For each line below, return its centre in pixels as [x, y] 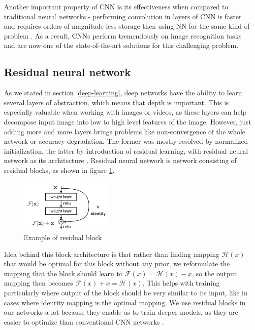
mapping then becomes [39, 283]
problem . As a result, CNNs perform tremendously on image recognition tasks [123, 35]
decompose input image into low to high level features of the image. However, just [128, 121]
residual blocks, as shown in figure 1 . [59, 170]
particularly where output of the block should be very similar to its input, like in [126, 292]
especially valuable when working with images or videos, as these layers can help [125, 112]
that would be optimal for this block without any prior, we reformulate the [117, 264]
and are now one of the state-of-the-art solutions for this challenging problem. [121, 45]
